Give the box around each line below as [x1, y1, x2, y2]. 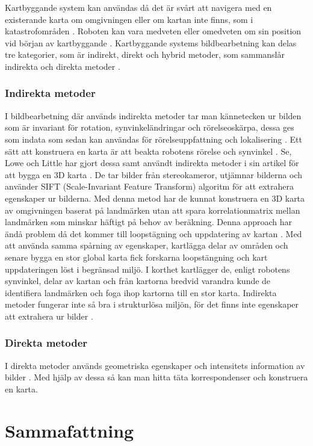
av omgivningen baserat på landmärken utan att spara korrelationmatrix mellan [5, 203, 300, 216]
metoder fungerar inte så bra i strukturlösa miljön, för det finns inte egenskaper [5, 298, 299, 311]
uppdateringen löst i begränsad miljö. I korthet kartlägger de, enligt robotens [5, 262, 290, 275]
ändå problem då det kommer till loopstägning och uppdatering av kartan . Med [5, 227, 302, 240]
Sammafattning [5, 418, 134, 442]
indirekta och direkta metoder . [5, 60, 120, 72]
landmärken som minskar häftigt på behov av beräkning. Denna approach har [5, 215, 292, 228]
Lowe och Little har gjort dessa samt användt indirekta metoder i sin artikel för [5, 156, 299, 169]
